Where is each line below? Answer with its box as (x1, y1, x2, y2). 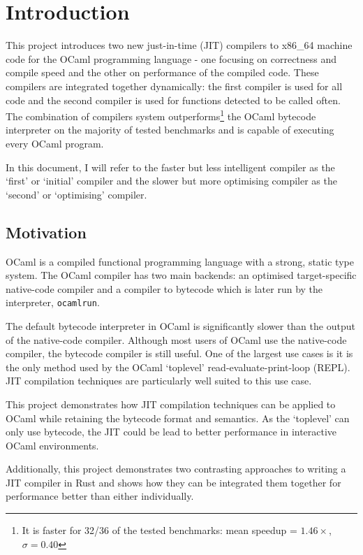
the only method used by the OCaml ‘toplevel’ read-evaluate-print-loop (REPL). (6, 359, 350, 374)
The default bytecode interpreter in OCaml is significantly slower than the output (6, 318, 355, 333)
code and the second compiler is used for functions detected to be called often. (6, 92, 341, 107)
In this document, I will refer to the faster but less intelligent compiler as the (6, 159, 335, 174)
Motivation (6, 221, 87, 243)
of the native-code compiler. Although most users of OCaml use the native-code (6, 332, 347, 347)
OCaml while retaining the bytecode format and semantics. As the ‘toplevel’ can (6, 410, 350, 425)
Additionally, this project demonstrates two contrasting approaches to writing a (6, 461, 346, 476)
